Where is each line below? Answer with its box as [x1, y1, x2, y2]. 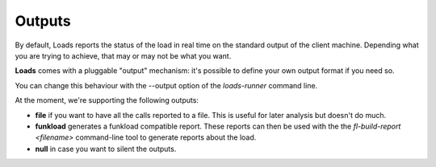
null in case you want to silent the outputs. [35, 144, 177, 153]
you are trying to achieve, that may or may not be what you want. [15, 51, 232, 60]
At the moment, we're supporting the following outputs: [15, 96, 199, 105]
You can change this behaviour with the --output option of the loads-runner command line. [15, 80, 318, 90]
